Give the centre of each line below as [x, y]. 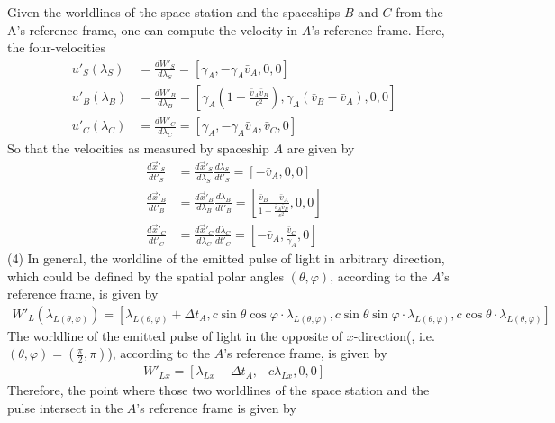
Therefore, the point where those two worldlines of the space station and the [218, 390]
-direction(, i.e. [394, 335]
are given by [321, 147]
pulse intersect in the [65, 407]
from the [419, 12]
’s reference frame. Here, [378, 29]
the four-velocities [57, 47]
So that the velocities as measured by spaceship [138, 147]
